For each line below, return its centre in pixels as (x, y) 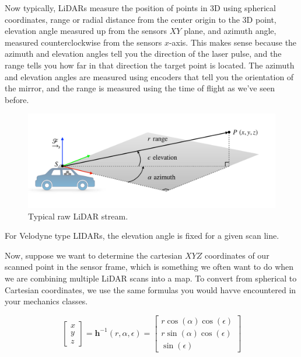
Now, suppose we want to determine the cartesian (94, 255)
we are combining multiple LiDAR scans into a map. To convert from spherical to (151, 278)
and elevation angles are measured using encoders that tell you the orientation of (149, 76)
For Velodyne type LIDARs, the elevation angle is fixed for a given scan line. (142, 236)
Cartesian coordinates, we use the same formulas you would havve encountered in (150, 289)
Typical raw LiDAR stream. (78, 216)
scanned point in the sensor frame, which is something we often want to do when (149, 267)
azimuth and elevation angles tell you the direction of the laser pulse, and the (143, 54)
